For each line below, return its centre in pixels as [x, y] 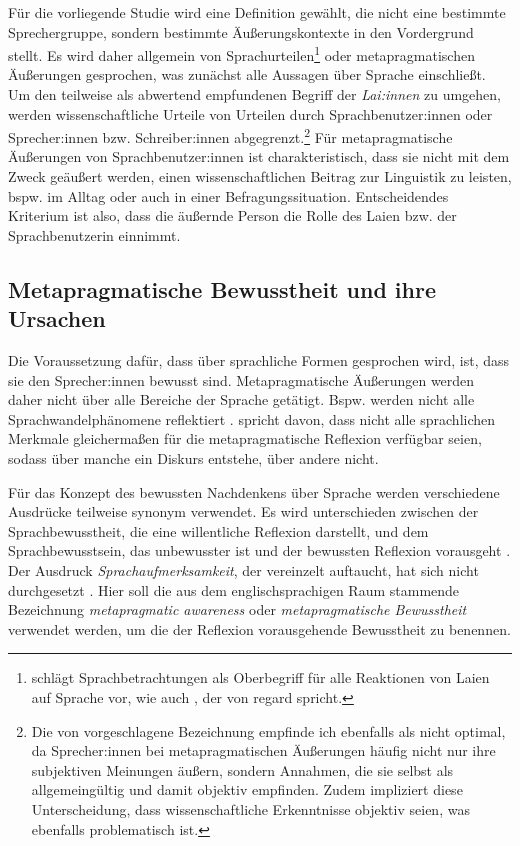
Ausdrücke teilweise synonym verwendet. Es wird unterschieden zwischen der [243, 511]
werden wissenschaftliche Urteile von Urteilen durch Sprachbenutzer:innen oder [250, 113]
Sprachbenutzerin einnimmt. [94, 234]
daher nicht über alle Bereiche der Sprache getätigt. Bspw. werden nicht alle [241, 399]
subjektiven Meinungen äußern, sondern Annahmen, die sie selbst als [242, 769]
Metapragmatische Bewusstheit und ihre [222, 288]
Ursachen [57, 318]
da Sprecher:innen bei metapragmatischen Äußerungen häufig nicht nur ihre [263, 750]
